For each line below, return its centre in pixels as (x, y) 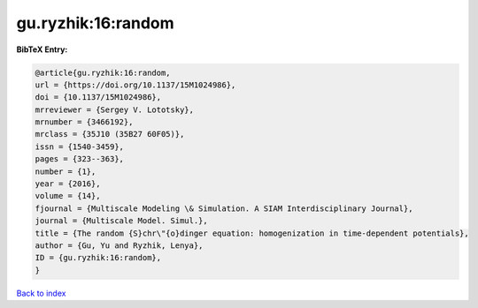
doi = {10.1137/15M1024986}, (98, 98)
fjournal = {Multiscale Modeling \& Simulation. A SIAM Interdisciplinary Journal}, (224, 208)
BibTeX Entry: (42, 49)
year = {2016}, (68, 184)
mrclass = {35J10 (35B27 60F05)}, (110, 134)
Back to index (41, 293)
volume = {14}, (68, 196)
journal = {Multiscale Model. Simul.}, (121, 221)
